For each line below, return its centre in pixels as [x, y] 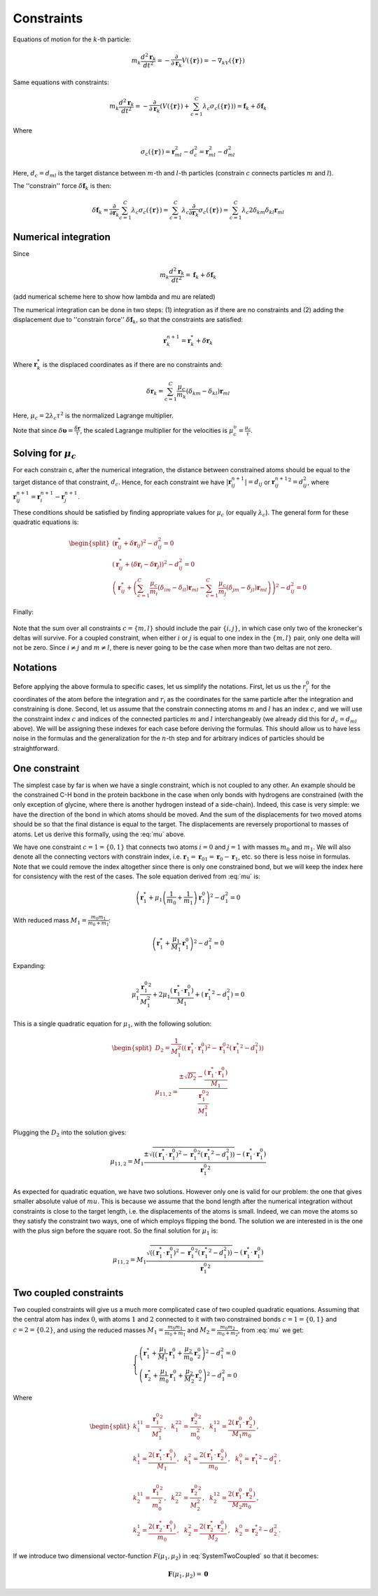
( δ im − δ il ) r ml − [182, 589]
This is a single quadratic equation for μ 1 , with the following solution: [112, 1024]
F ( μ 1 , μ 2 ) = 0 [188, 1575]
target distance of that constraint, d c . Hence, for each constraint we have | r [122, 483]
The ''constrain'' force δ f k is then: [62, 187]
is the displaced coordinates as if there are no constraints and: [133, 364]
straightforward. [36, 748]
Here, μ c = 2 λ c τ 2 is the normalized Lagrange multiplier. [93, 416]
